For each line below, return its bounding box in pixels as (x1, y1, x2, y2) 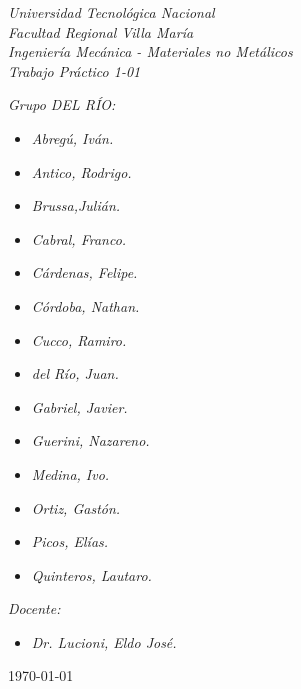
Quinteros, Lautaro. (31, 564, 152, 585)
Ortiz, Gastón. (31, 497, 121, 518)
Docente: (8, 598, 61, 619)
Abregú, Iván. (31, 127, 114, 148)
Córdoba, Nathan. (31, 295, 140, 316)
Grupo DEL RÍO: (8, 94, 116, 115)
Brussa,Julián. (31, 195, 121, 216)
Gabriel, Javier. (31, 396, 128, 417)
